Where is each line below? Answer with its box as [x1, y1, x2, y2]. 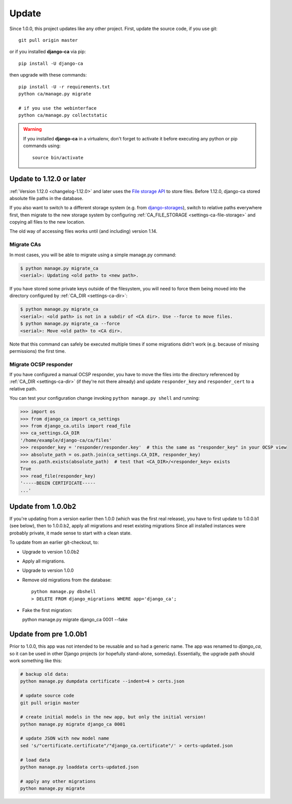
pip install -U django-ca [18, 60, 84, 66]
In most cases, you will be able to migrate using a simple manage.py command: [9, 252, 177, 258]
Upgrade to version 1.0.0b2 [22, 549, 80, 555]
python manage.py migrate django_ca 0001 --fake [22, 617, 128, 623]
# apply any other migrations [20, 778, 96, 784]
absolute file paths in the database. [9, 195, 84, 201]
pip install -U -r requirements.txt [18, 84, 110, 89]
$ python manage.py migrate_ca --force [20, 321, 120, 327]
